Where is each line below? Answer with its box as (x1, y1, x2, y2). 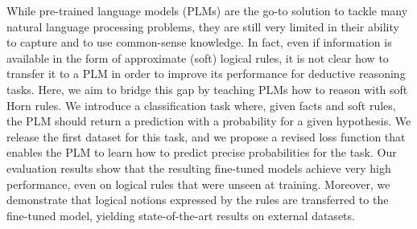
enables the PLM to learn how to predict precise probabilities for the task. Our (6, 144, 397, 161)
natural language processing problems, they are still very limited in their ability (6, 18, 399, 35)
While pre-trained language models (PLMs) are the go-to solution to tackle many (6, 2, 408, 18)
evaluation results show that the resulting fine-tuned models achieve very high (6, 159, 391, 176)
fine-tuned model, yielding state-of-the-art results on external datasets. (6, 207, 355, 223)
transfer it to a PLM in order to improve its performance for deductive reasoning (6, 65, 406, 82)
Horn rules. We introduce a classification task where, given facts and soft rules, (6, 96, 396, 113)
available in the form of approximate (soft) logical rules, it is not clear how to (6, 49, 389, 66)
